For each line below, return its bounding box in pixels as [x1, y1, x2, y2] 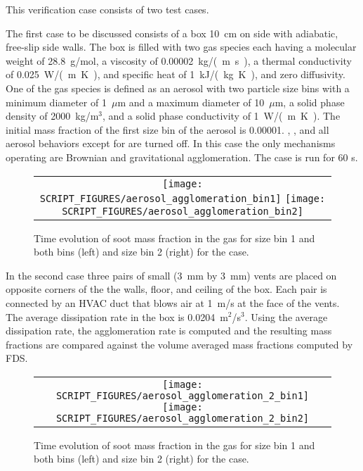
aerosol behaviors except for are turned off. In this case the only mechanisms [6, 136, 336, 151]
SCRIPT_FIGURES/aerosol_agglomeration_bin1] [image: [39, 192, 326, 204]
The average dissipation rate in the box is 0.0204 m [6, 309, 228, 324]
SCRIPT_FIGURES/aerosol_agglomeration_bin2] [62, 205, 303, 217]
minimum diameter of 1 [6, 94, 107, 109]
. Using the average [244, 309, 328, 324]
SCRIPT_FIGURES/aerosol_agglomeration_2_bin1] [55, 389, 310, 401]
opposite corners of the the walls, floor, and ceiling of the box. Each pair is [6, 282, 327, 296]
